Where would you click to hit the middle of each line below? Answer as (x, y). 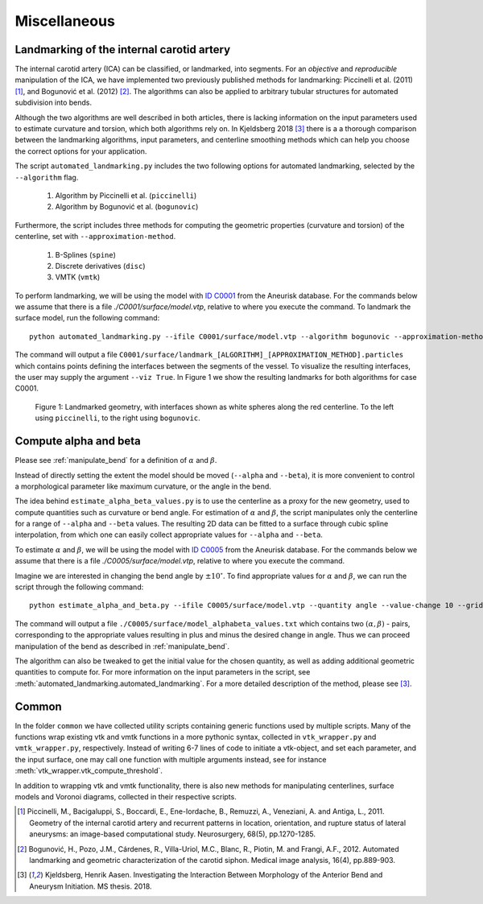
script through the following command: (79, 587)
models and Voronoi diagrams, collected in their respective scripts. (126, 797)
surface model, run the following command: (87, 318)
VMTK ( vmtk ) (78, 277)
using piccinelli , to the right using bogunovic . (118, 418)
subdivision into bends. (54, 103)
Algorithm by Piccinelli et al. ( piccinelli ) (126, 195)
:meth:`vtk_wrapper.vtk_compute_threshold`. (89, 771)
